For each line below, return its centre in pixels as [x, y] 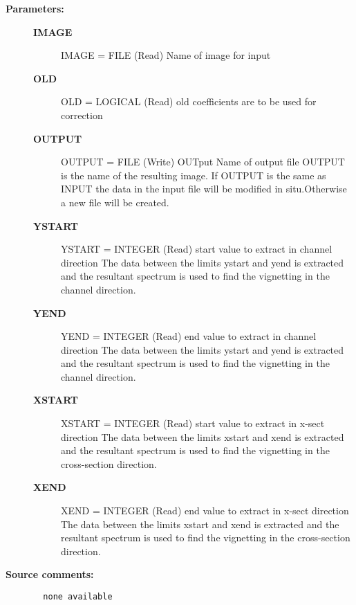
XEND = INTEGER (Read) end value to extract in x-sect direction [205, 511]
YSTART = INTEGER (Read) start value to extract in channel [197, 249]
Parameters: [35, 8]
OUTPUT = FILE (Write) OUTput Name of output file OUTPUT [203, 162]
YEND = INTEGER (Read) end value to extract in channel [189, 336]
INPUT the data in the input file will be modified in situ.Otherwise [204, 189]
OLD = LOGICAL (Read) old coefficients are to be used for [189, 101]
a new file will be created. [115, 202]
